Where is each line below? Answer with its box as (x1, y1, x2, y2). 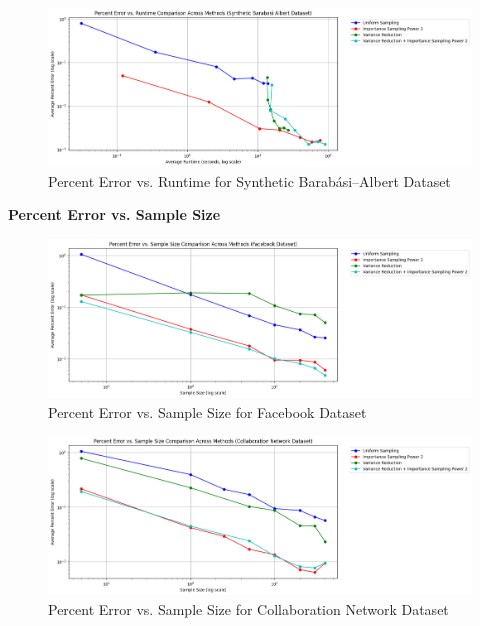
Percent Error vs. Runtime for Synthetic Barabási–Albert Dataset (48, 170, 451, 191)
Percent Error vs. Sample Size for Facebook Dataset (48, 401, 367, 422)
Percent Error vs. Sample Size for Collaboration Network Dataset (48, 598, 449, 619)
